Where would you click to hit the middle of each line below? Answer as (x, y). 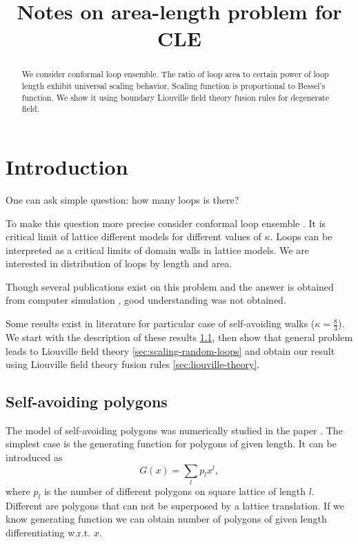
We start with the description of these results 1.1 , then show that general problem (179, 337)
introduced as (34, 457)
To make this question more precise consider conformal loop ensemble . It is (166, 223)
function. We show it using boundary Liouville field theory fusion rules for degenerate (176, 97)
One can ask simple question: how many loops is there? (122, 199)
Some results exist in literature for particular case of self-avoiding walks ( (160, 323)
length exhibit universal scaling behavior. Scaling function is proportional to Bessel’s (173, 86)
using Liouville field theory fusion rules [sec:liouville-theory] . (133, 364)
